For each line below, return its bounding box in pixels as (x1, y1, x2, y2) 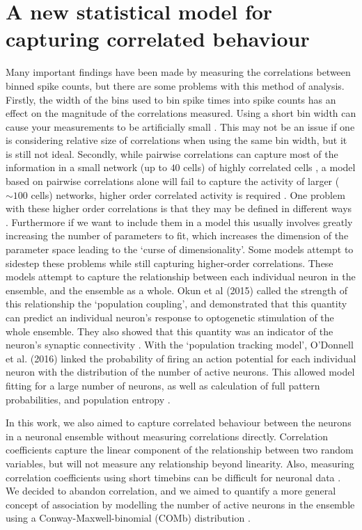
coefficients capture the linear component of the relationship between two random (6, 442, 354, 457)
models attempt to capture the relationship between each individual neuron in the (6, 269, 356, 284)
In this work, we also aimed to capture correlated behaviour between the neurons (6, 415, 352, 430)
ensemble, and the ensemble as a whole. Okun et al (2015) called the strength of (6, 282, 348, 297)
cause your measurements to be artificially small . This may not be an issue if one (6, 119, 355, 134)
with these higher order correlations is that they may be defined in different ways (6, 201, 352, 216)
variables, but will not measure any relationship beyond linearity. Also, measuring (6, 456, 354, 470)
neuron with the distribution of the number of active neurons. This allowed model (6, 364, 355, 379)
